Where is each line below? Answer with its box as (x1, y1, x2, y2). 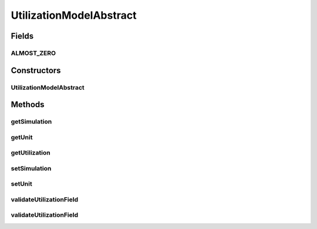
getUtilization (11, 149, 50, 157)
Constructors (11, 65, 61, 76)
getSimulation (11, 118, 52, 126)
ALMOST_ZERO (11, 49, 56, 57)
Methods (11, 100, 45, 110)
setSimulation (11, 164, 52, 172)
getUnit (11, 133, 33, 141)
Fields (11, 31, 34, 41)
